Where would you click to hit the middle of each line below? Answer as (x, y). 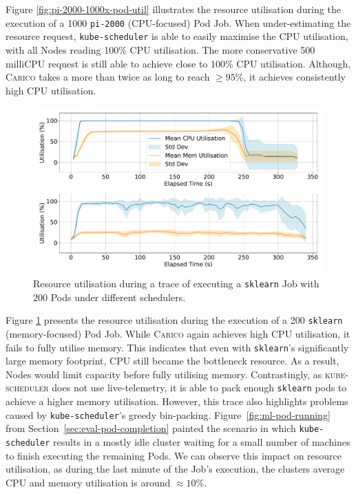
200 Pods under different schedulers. (109, 297)
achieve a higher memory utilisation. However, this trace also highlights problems (177, 401)
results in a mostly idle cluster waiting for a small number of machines (202, 442)
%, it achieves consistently (290, 77)
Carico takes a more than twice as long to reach (108, 77)
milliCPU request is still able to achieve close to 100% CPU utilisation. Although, (178, 63)
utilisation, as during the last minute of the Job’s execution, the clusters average (175, 469)
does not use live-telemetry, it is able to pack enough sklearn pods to (199, 388)
